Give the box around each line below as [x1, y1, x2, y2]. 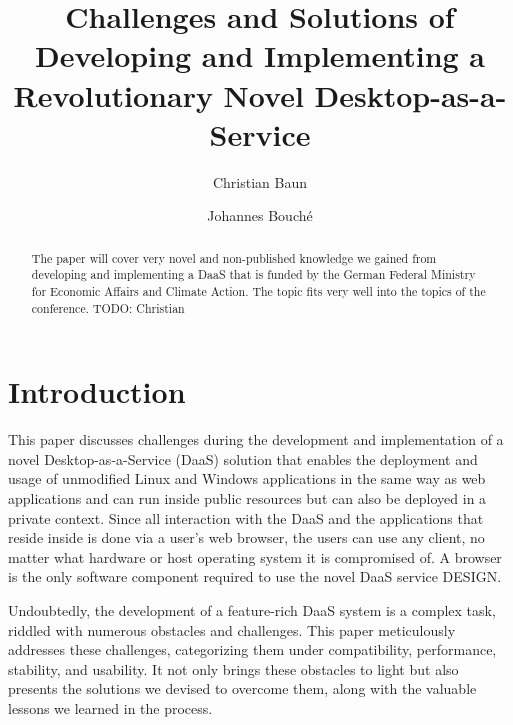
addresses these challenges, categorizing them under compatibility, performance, [8, 639, 497, 660]
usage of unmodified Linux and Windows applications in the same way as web [8, 468, 486, 489]
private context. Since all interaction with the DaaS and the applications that [8, 507, 484, 528]
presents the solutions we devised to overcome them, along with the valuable [8, 678, 477, 699]
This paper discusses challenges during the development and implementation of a [8, 429, 504, 450]
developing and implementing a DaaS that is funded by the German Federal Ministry [31, 266, 476, 283]
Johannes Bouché [207, 205, 313, 226]
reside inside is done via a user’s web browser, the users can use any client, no [8, 527, 485, 548]
